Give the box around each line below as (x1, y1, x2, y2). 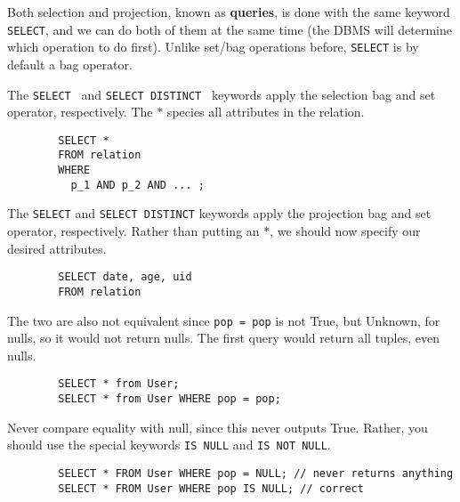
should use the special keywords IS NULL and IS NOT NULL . (7, 435, 331, 454)
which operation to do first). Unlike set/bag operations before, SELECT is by (7, 37, 419, 56)
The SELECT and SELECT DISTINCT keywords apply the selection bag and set (7, 85, 436, 103)
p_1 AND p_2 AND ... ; (70, 178, 205, 191)
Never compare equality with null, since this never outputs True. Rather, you (7, 417, 428, 436)
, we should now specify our (270, 222, 421, 240)
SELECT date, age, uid (58, 271, 192, 284)
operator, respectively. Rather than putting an (7, 222, 260, 240)
